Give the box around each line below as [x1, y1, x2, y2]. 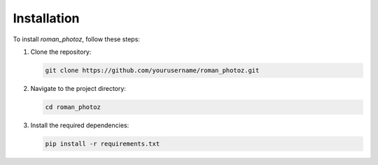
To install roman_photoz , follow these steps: [13, 35, 140, 43]
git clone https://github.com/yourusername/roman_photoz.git [45, 66, 260, 74]
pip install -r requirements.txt [45, 140, 160, 148]
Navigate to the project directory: [30, 84, 126, 92]
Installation [13, 10, 80, 26]
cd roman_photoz [45, 103, 101, 111]
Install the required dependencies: [30, 121, 129, 129]
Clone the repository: [30, 48, 92, 56]
